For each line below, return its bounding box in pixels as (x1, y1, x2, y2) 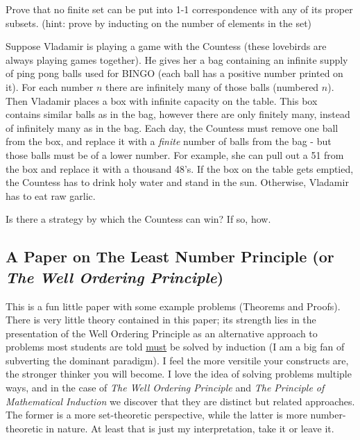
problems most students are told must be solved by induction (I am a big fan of (6, 339, 345, 354)
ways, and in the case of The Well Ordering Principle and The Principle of (6, 380, 325, 395)
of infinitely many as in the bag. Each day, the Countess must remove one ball (6, 120, 338, 135)
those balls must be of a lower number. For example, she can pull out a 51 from (6, 147, 344, 162)
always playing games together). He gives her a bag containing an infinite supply (6, 52, 348, 67)
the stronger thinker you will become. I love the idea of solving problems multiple (6, 366, 352, 381)
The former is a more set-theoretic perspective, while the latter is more (6, 407, 307, 422)
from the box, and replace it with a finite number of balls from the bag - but (6, 134, 332, 149)
